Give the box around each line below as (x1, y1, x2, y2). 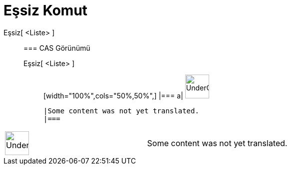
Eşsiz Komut (3, 2, 88, 19)
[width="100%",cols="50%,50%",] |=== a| (43, 91, 183, 100)
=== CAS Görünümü (23, 43, 90, 52)
